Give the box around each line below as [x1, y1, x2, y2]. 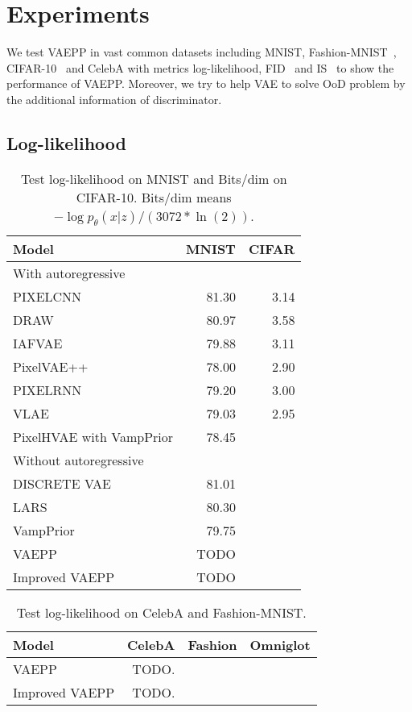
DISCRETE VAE [13, 473, 112, 493]
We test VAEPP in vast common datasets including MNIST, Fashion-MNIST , [6, 44, 397, 60]
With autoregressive [13, 263, 126, 282]
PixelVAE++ [13, 356, 89, 376]
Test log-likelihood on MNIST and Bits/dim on [20, 169, 287, 188]
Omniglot [249, 635, 311, 654]
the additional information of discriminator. [6, 90, 222, 107]
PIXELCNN [13, 286, 82, 306]
